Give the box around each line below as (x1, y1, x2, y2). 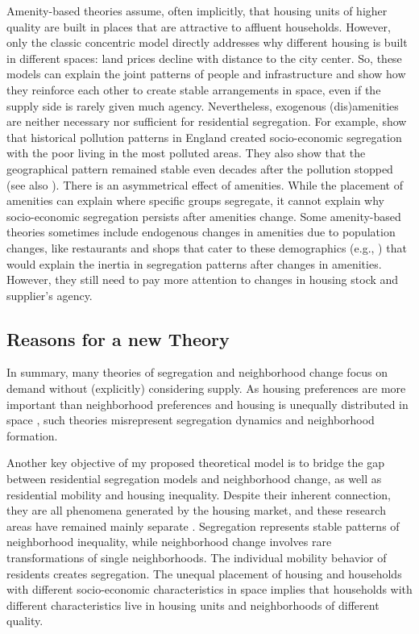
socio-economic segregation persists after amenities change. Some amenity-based (6, 207, 401, 224)
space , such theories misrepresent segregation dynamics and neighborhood (6, 411, 375, 428)
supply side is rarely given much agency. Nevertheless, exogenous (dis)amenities (6, 97, 399, 114)
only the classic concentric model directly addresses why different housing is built (6, 34, 408, 51)
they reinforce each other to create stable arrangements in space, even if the (6, 81, 381, 98)
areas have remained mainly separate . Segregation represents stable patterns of (6, 517, 400, 534)
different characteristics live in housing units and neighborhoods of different (6, 596, 380, 613)
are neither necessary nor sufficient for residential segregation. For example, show (6, 113, 407, 130)
